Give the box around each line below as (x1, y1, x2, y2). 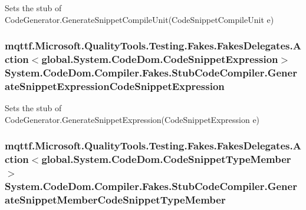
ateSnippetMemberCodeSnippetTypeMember (5, 192, 226, 206)
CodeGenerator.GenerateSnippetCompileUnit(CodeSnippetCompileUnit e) (5, 13, 274, 25)
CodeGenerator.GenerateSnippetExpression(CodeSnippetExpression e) (5, 113, 260, 125)
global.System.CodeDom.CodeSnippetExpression (41, 52, 278, 66)
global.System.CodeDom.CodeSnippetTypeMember (41, 152, 291, 166)
